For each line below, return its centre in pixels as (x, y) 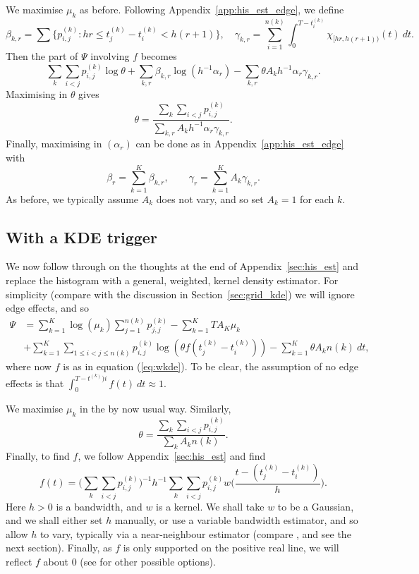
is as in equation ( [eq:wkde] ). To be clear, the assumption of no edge (211, 366)
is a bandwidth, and (99, 506)
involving (110, 55)
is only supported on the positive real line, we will (231, 548)
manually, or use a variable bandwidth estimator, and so (236, 520)
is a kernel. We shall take (210, 506)
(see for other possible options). (148, 561)
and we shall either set (54, 520)
